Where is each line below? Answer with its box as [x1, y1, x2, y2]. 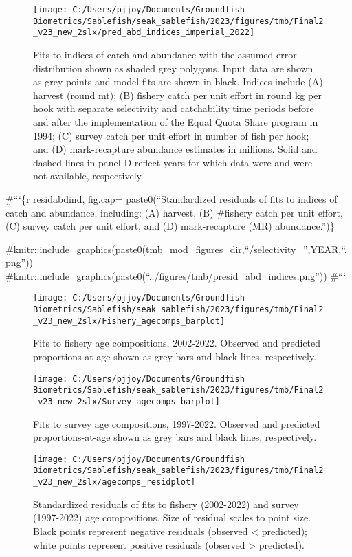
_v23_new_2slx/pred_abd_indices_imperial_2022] [33, 28, 255, 38]
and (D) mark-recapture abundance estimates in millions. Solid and [33, 142, 318, 156]
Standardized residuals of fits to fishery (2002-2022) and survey [33, 496, 299, 511]
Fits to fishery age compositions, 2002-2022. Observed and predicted [33, 336, 320, 350]
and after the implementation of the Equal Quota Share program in [33, 114, 318, 129]
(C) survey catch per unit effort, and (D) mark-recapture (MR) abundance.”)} [5, 219, 335, 233]
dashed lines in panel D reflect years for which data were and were [33, 155, 313, 169]
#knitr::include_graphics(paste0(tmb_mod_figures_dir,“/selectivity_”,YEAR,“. [5, 241, 347, 256]
